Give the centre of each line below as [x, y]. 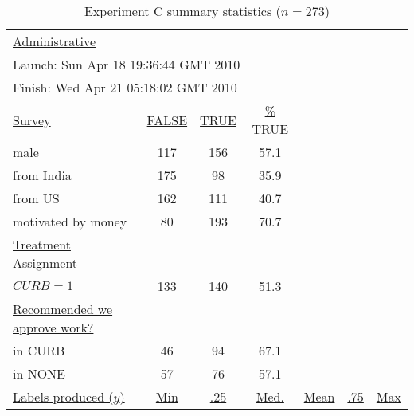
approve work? [53, 327]
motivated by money [70, 221]
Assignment [45, 263]
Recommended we [63, 309]
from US [36, 198]
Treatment [42, 244]
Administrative [55, 41]
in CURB [39, 350]
